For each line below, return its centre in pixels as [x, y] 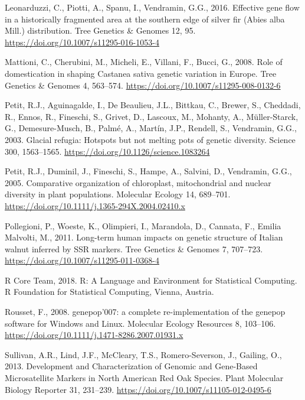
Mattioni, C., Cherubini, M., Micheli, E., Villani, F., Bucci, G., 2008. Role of [144, 62]
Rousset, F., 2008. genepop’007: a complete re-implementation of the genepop [145, 312]
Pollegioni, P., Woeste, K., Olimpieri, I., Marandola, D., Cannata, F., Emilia [143, 225]
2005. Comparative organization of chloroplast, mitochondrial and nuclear [138, 182]
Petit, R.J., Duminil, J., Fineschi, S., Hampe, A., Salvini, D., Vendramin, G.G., [148, 171]
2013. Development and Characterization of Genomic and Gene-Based [131, 366]
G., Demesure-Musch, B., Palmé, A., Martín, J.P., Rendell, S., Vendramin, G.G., [151, 128]
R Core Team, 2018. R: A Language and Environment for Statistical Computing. [151, 280]
